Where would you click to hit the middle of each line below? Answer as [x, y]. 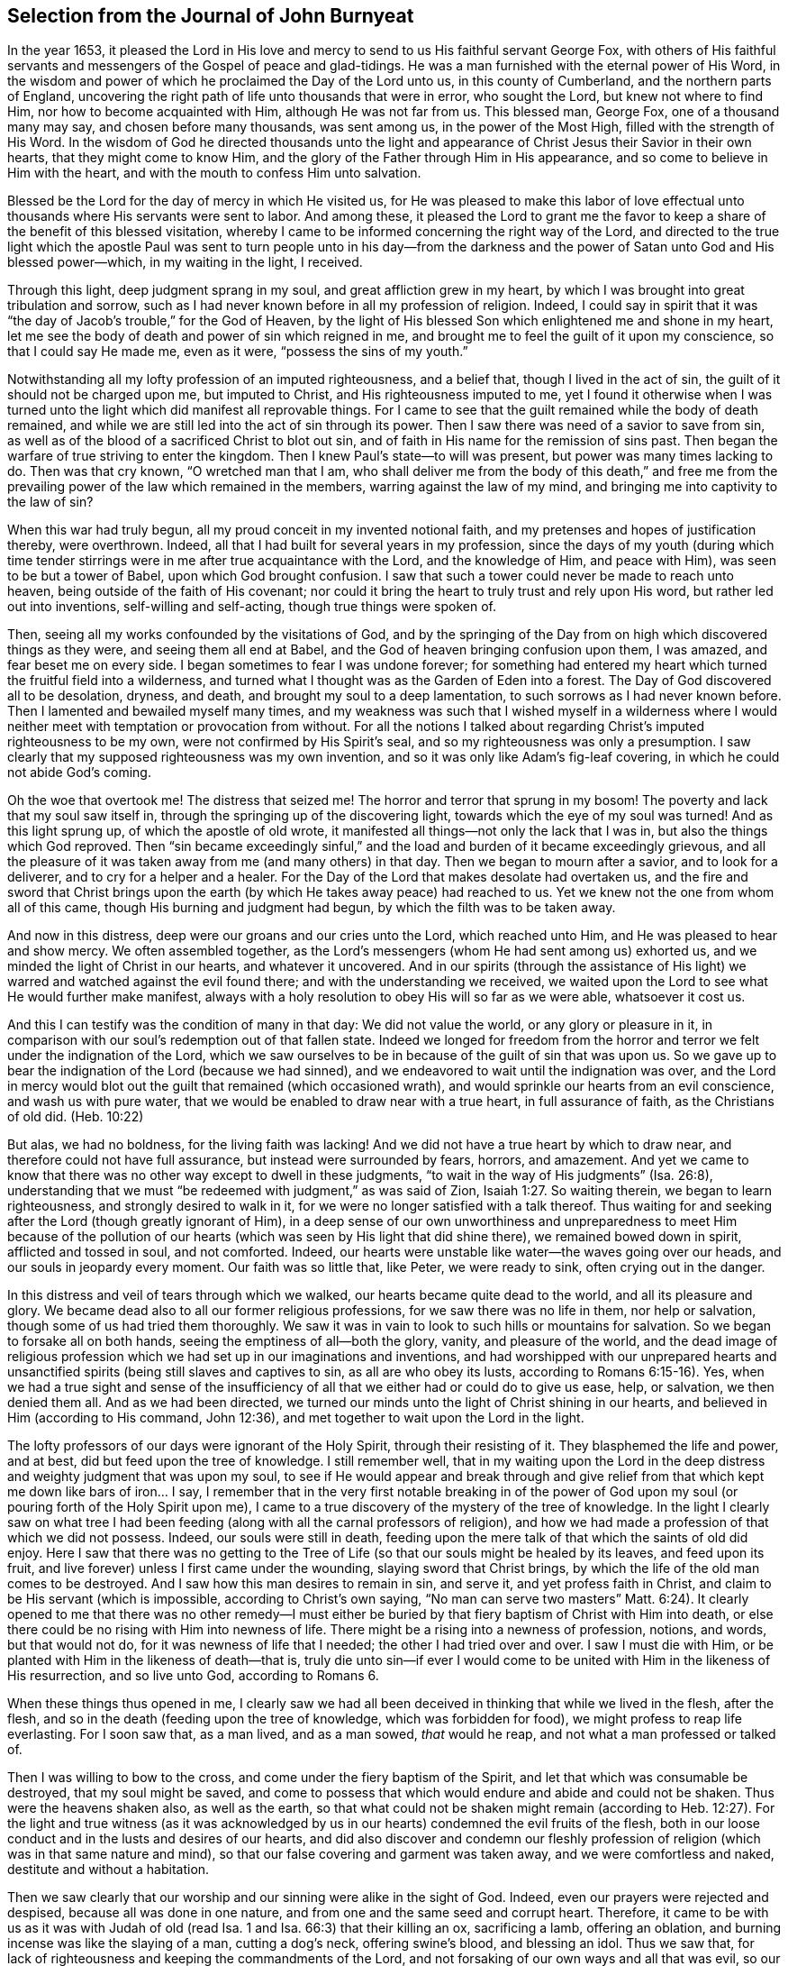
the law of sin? [50, 502]
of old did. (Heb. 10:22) [76, 1117]
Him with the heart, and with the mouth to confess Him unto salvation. [214, 173]
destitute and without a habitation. [109, 1870]
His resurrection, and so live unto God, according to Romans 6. [193, 1676]
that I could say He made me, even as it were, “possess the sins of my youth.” [238, 352]
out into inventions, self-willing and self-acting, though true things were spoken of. [252, 607]
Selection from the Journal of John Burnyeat [211, 16]
